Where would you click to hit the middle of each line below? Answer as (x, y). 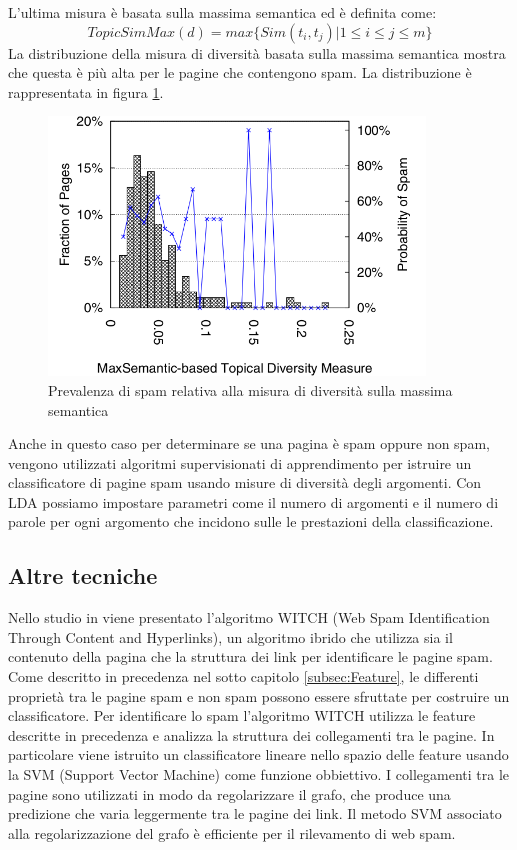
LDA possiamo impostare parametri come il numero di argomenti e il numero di (253, 501)
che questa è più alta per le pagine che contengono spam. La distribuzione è (240, 72)
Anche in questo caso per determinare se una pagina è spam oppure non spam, (249, 443)
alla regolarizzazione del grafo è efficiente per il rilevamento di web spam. (232, 832)
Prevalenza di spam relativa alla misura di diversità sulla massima (250, 389)
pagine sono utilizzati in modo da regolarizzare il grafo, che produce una (229, 793)
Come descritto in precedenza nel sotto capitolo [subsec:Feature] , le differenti (243, 676)
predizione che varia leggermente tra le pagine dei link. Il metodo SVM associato (255, 813)
